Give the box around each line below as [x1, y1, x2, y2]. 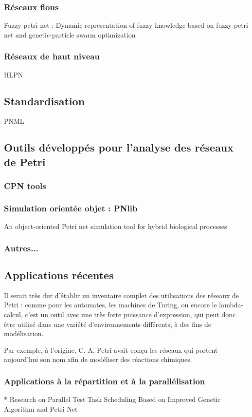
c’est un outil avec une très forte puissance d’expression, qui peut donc [25, 309, 236, 320]
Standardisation [4, 93, 85, 108]
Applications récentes [4, 267, 114, 283]
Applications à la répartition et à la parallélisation [4, 375, 205, 387]
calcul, [4, 309, 23, 320]
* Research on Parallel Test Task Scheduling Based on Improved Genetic [4, 394, 221, 404]
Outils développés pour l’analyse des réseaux [4, 140, 234, 155]
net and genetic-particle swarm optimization [4, 29, 136, 39]
